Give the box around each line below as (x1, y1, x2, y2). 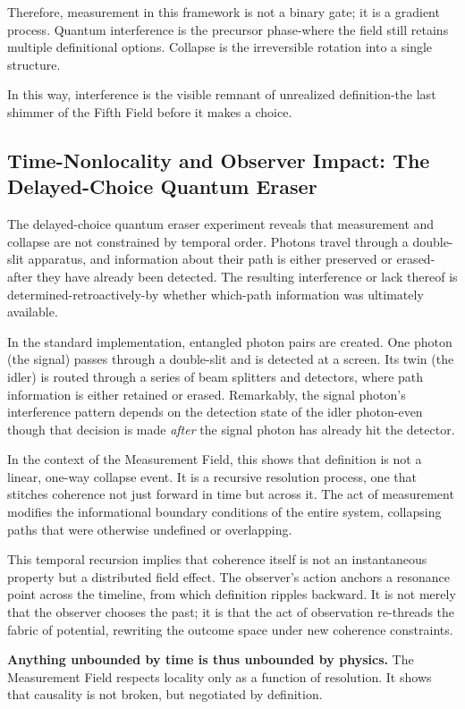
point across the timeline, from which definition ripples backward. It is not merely (7, 585, 456, 603)
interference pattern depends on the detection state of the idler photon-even (7, 402, 423, 421)
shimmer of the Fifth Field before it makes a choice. (7, 102, 292, 121)
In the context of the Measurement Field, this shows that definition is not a (7, 450, 422, 468)
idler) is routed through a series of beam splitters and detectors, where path (7, 367, 424, 385)
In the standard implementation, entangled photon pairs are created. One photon (7, 332, 452, 350)
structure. (7, 55, 61, 73)
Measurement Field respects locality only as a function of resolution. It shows (7, 667, 432, 686)
